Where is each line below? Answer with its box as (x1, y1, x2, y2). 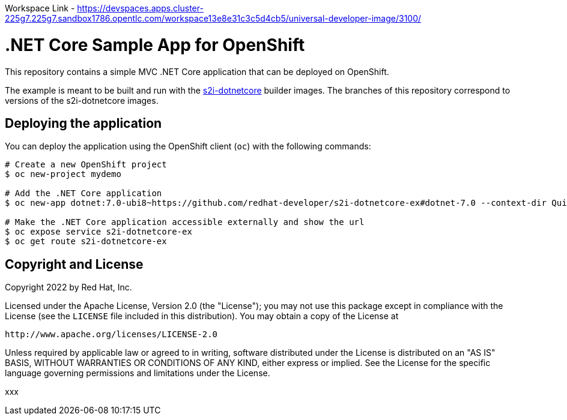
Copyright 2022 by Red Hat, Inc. (5, 282, 132, 293)
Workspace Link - (5, 3, 75, 13)
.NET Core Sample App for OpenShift (5, 34, 305, 55)
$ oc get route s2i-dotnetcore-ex (5, 236, 167, 247)
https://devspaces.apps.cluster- (77, 3, 204, 13)
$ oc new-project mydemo (5, 169, 121, 179)
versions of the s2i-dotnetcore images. (5, 95, 159, 106)
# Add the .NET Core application (5, 188, 162, 199)
